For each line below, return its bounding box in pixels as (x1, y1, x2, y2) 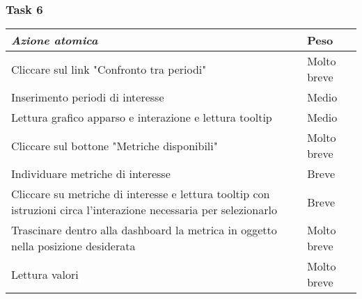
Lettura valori (11, 266, 79, 282)
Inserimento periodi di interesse (11, 89, 164, 106)
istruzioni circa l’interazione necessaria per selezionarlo (11, 202, 277, 218)
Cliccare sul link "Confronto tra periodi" (11, 60, 207, 77)
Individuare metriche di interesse (11, 165, 171, 182)
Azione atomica (11, 32, 98, 49)
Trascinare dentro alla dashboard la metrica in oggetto (11, 222, 277, 239)
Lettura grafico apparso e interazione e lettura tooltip (11, 109, 272, 126)
